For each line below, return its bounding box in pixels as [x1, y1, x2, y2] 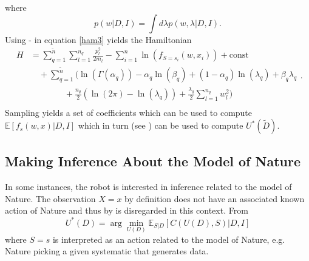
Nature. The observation [5, 192, 96, 205]
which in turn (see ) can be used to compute [78, 119, 243, 132]
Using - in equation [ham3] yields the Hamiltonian [5, 33, 192, 46]
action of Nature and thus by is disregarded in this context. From [5, 204, 248, 217]
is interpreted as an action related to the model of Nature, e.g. [52, 232, 285, 245]
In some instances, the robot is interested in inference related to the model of [5, 180, 292, 193]
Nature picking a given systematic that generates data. [5, 245, 209, 257]
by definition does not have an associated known [124, 192, 305, 205]
